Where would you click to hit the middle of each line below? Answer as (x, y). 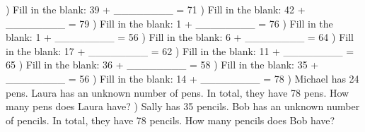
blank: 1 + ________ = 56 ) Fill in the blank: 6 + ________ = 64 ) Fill (180, 37)
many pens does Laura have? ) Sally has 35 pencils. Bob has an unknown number (183, 106)
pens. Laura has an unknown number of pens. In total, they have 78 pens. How (178, 92)
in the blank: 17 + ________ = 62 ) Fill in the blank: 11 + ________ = (180, 50)
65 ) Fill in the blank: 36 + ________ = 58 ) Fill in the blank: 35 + (162, 65)
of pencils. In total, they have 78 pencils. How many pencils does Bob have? (170, 120)
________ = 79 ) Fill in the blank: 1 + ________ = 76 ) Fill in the (169, 23)
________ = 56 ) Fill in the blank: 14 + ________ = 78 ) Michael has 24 (182, 78)
